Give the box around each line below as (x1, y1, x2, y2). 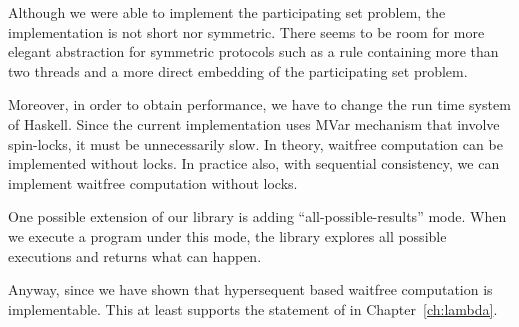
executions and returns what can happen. (8, 245, 262, 266)
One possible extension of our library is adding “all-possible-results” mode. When (8, 206, 507, 227)
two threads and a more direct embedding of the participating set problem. (8, 60, 468, 81)
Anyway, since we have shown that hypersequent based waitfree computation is (8, 279, 493, 300)
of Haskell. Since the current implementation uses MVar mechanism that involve (8, 113, 500, 134)
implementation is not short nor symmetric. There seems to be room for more (8, 21, 485, 42)
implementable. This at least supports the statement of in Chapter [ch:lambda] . (8, 298, 498, 319)
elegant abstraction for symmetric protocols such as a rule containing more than (8, 41, 499, 62)
